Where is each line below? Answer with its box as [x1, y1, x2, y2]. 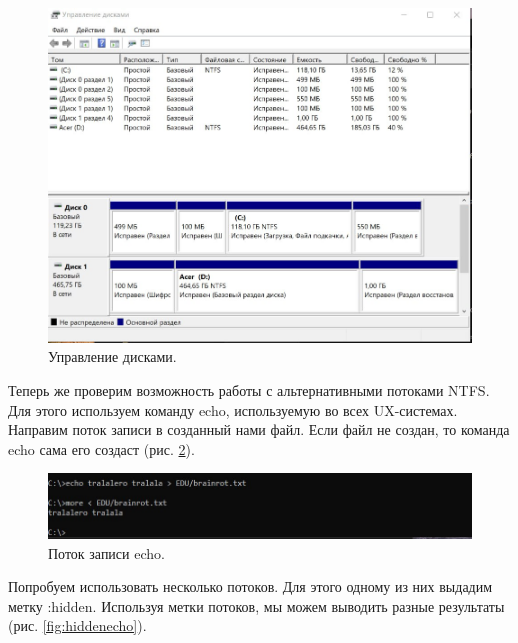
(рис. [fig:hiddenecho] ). [8, 615, 147, 636]
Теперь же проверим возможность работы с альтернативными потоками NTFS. [8, 379, 490, 400]
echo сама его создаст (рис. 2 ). [8, 438, 195, 459]
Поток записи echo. [48, 542, 165, 563]
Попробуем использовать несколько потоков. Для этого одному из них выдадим [8, 576, 493, 597]
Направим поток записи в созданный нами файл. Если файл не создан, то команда [8, 419, 510, 440]
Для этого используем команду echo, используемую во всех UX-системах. [8, 399, 458, 420]
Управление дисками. [48, 346, 177, 367]
